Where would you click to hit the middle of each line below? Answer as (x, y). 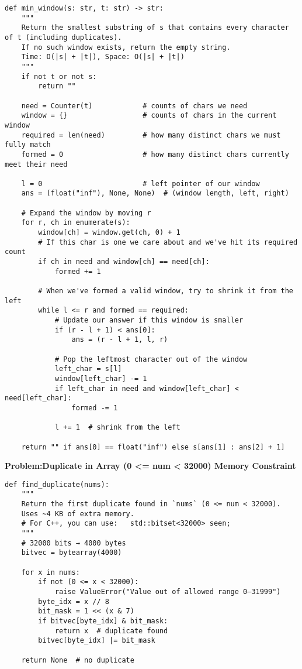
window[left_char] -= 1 (101, 378)
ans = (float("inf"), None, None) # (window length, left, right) (155, 193)
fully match (28, 145)
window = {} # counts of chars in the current (149, 116)
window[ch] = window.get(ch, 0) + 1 (109, 233)
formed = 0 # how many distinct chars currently (155, 154)
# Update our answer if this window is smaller (149, 320)
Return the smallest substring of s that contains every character (155, 28)
